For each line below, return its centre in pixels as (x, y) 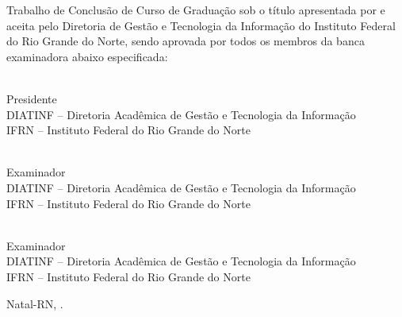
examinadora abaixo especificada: (87, 56)
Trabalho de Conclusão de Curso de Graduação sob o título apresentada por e (196, 10)
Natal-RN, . (35, 303)
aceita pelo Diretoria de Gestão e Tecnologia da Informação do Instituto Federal (201, 25)
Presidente (32, 98)
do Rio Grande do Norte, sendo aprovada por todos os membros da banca (186, 41)
